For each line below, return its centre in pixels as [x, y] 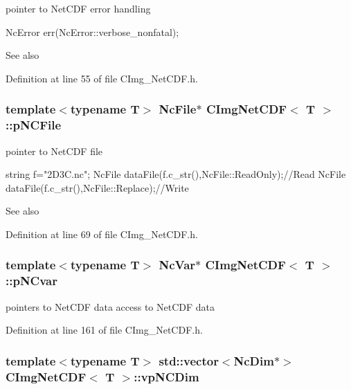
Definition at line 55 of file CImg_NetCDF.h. [102, 78]
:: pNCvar [31, 281]
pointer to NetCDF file [54, 151]
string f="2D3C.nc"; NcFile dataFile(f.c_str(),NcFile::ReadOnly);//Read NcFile [176, 174]
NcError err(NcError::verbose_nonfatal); [92, 31]
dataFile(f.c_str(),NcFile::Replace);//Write [97, 187]
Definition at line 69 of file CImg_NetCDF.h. [102, 234]
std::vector [189, 360]
